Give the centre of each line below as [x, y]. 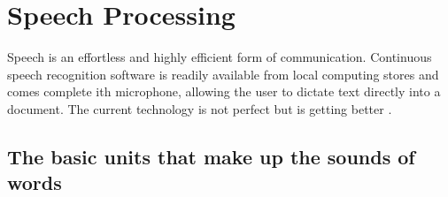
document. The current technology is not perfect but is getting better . [200, 108]
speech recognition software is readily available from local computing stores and [223, 74]
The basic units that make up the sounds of [211, 156]
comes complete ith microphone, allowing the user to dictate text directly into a [224, 91]
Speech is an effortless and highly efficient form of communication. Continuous [220, 57]
